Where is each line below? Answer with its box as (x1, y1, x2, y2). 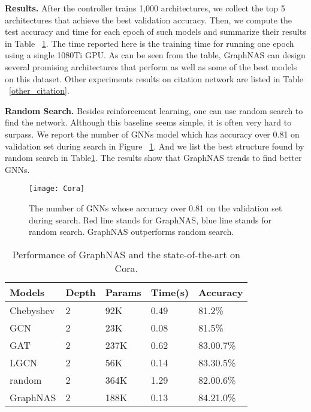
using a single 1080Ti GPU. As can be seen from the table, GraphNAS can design (5, 49, 306, 61)
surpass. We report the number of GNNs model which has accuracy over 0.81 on (5, 127, 300, 140)
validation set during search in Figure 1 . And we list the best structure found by (5, 139, 304, 152)
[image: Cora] (29, 184, 85, 193)
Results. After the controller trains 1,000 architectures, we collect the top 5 (5, 2, 285, 14)
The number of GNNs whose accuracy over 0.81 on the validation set (29, 201, 282, 214)
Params (105, 285, 141, 299)
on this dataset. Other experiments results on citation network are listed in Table (5, 72, 304, 85)
